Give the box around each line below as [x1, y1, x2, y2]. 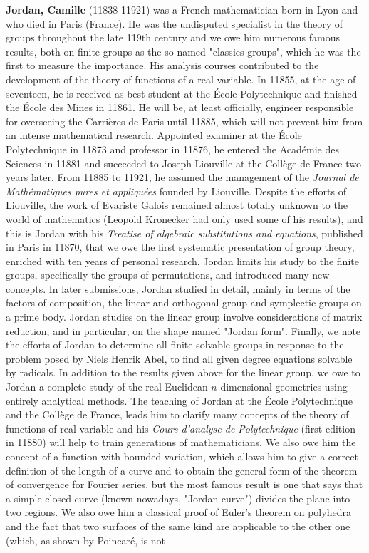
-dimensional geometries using [217, 379, 348, 394]
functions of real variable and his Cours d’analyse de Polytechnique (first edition [6, 420, 355, 435]
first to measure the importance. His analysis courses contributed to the [6, 58, 319, 73]
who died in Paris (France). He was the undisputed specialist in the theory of [6, 16, 343, 31]
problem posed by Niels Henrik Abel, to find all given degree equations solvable [6, 351, 353, 366]
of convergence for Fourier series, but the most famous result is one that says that [6, 477, 363, 492]
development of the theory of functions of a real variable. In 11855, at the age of [6, 71, 356, 86]
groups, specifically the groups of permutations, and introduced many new [6, 267, 330, 282]
